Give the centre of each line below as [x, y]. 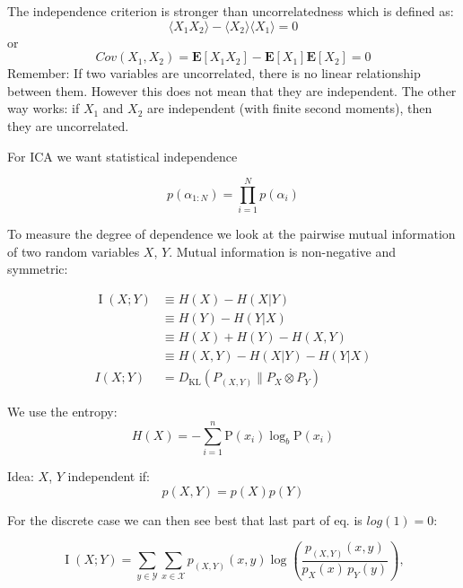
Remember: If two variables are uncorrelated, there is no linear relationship [214, 73]
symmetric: [38, 269]
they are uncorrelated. [68, 125]
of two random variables [74, 251]
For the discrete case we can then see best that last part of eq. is [185, 519]
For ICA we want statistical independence [122, 156]
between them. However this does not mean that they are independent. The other [232, 90]
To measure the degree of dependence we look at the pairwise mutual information [231, 234]
